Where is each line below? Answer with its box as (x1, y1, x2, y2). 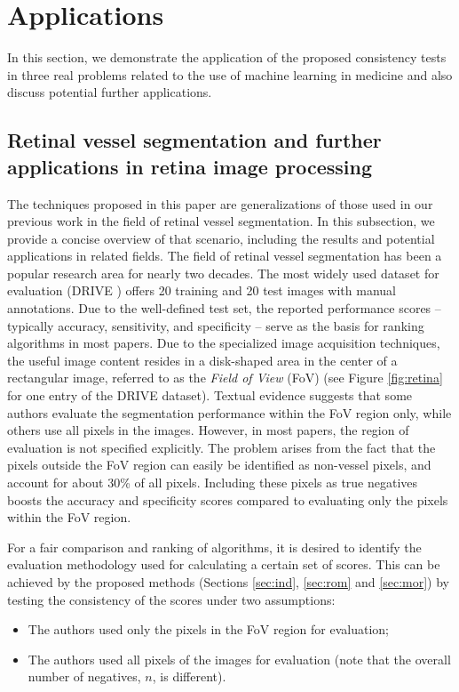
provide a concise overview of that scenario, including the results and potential (7, 229, 435, 247)
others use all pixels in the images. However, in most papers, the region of (7, 421, 409, 439)
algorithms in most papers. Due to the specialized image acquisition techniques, (7, 334, 440, 352)
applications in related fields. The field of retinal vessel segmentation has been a (7, 246, 442, 265)
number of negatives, (28, 667, 141, 686)
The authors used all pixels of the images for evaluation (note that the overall (28, 649, 451, 668)
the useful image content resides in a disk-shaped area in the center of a (7, 350, 398, 369)
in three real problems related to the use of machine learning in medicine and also (7, 65, 453, 84)
